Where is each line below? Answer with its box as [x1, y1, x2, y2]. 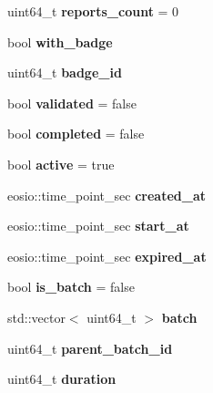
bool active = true [7, 154, 115, 173]
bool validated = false [7, 93, 137, 112]
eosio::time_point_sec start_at [7, 216, 189, 235]
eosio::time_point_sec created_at [7, 185, 206, 204]
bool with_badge [7, 32, 113, 51]
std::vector [7, 307, 66, 326]
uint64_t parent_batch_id [7, 338, 173, 357]
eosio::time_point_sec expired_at [7, 246, 207, 265]
